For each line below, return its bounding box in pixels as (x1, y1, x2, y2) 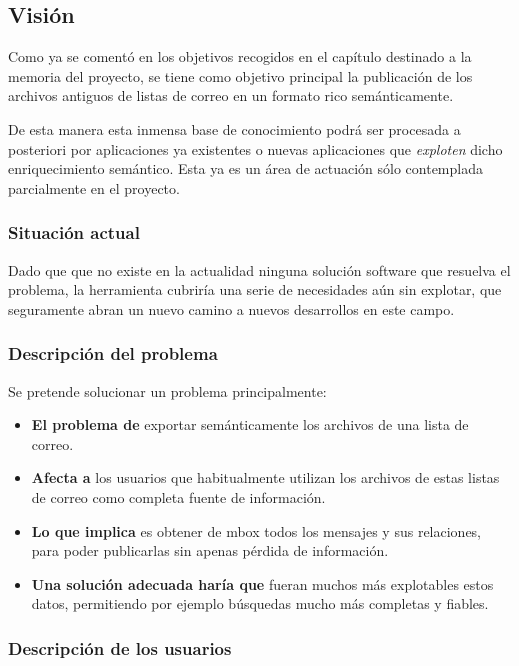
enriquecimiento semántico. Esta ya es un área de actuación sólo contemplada (8, 158, 483, 179)
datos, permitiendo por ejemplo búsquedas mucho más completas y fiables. (31, 593, 489, 614)
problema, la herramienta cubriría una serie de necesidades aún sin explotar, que (8, 279, 502, 300)
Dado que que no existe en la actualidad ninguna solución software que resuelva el (8, 259, 511, 280)
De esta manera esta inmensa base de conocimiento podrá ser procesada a (8, 118, 461, 139)
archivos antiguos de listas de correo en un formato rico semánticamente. (8, 85, 454, 106)
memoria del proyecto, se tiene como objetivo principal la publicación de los (8, 65, 473, 86)
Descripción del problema (8, 341, 218, 366)
